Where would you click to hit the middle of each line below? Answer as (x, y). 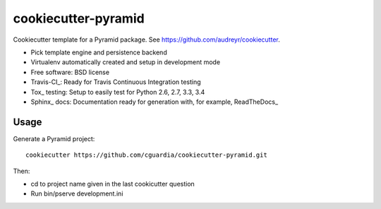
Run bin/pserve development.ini (77, 193)
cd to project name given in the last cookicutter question (113, 184)
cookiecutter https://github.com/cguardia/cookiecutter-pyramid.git (146, 155)
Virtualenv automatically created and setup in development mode (126, 62)
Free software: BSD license (70, 72)
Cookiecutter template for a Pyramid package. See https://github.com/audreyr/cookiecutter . (146, 40)
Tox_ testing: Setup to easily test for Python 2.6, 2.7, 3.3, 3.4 (118, 92)
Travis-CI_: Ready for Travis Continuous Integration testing (116, 82)
